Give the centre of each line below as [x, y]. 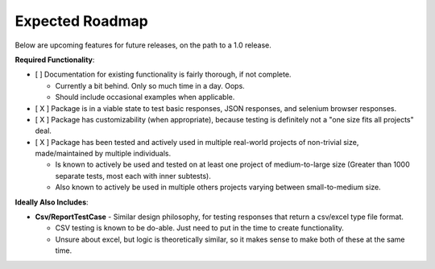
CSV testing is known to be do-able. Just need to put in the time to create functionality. [199, 228]
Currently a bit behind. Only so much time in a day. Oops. [150, 85]
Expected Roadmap [81, 21]
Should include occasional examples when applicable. [145, 97]
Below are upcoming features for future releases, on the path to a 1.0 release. [143, 45]
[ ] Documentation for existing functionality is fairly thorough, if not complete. [163, 74]
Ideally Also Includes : [52, 202]
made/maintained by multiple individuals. [103, 154]
